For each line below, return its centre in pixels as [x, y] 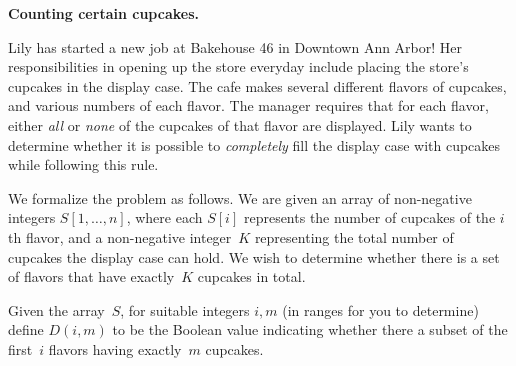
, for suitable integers [185, 309]
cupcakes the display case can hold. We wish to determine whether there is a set [254, 256]
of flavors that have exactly [91, 276]
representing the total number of [354, 236]
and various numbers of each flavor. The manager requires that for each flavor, [248, 105]
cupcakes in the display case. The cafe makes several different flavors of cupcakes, [257, 85]
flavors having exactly [115, 348]
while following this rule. [83, 164]
